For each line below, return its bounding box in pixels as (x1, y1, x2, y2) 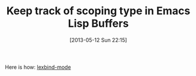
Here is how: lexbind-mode (5, 64, 71, 71)
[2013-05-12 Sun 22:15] (69, 36, 127, 43)
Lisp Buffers (68, 17, 129, 30)
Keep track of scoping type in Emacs (6, 4, 191, 18)
